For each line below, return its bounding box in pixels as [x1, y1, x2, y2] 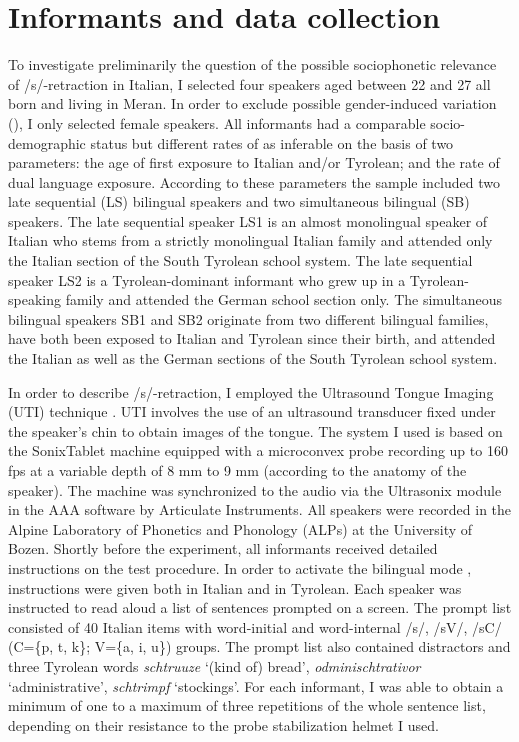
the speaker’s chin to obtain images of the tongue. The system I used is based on [8, 420, 503, 441]
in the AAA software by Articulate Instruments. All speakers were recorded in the [8, 499, 512, 520]
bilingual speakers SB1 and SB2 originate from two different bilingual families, [8, 308, 489, 329]
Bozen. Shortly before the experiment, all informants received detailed [8, 538, 438, 559]
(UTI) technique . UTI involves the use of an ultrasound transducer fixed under [8, 401, 496, 422]
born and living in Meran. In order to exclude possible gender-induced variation [8, 93, 497, 114]
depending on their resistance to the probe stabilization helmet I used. [8, 714, 439, 735]
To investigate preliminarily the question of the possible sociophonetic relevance [8, 54, 497, 75]
